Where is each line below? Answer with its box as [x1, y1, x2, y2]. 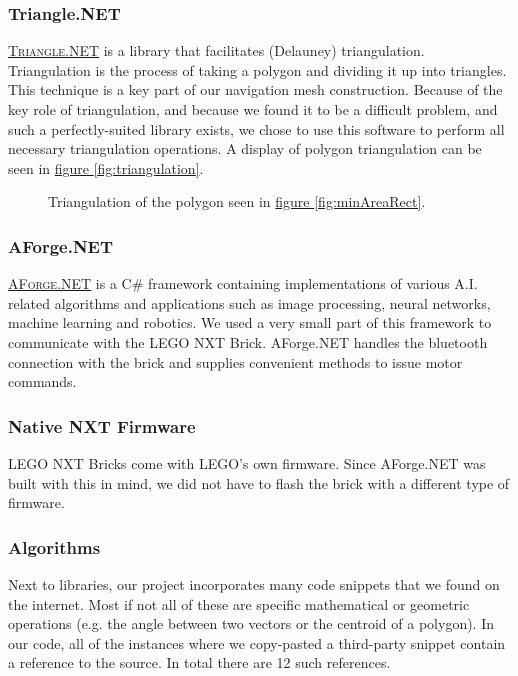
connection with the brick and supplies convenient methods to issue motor [8, 351, 463, 372]
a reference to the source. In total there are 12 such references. [8, 652, 391, 673]
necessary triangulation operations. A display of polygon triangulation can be [8, 138, 482, 159]
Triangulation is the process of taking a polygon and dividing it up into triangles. [8, 59, 507, 80]
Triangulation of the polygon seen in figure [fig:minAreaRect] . [48, 191, 426, 212]
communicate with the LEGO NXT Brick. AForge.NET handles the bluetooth [8, 331, 488, 352]
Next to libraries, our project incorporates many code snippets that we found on [8, 573, 500, 594]
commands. [8, 371, 77, 392]
